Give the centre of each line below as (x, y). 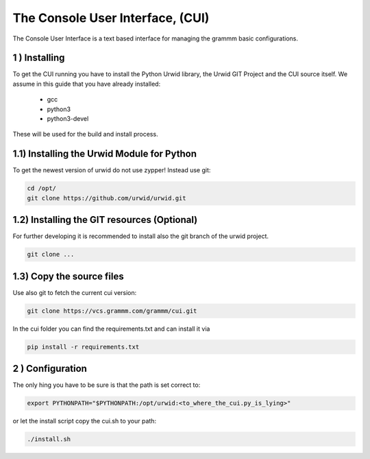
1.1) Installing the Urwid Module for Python (104, 154)
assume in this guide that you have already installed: (87, 84)
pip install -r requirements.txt (83, 347)
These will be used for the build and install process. (85, 134)
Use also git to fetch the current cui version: (75, 292)
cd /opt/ (42, 188)
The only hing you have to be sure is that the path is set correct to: (107, 385)
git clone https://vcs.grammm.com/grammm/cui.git (112, 311)
